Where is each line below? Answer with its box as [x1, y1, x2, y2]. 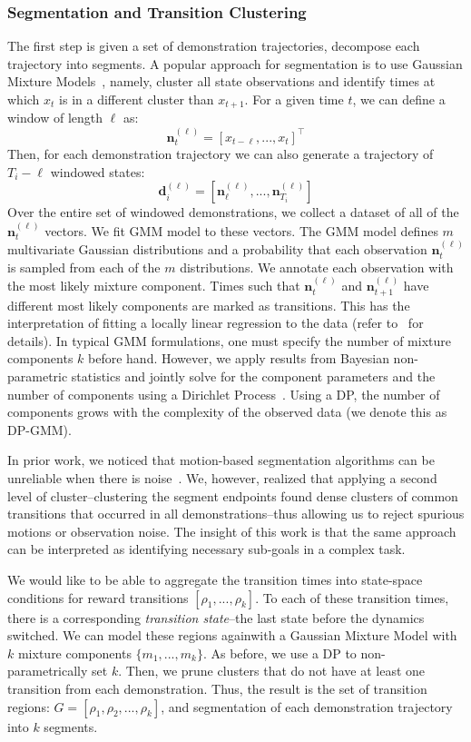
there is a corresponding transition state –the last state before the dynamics [7, 608, 425, 627]
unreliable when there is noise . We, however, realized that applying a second [7, 469, 437, 488]
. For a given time [244, 90, 344, 108]
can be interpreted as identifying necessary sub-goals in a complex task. [7, 539, 406, 559]
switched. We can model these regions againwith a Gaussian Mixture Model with [7, 626, 457, 645]
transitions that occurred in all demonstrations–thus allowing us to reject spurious [7, 504, 465, 523]
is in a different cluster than [59, 90, 214, 108]
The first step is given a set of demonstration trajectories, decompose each [7, 36, 420, 55]
